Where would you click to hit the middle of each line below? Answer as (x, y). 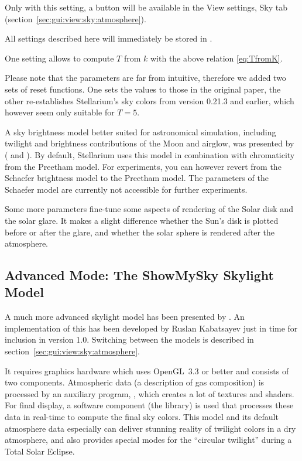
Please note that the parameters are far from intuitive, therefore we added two (145, 78)
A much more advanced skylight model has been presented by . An (125, 317)
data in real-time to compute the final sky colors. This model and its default (142, 417)
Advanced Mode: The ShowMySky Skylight (139, 275)
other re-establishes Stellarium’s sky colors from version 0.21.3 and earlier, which (150, 100)
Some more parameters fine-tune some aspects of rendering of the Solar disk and (149, 209)
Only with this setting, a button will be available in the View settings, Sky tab (146, 7)
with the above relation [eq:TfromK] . (216, 58)
